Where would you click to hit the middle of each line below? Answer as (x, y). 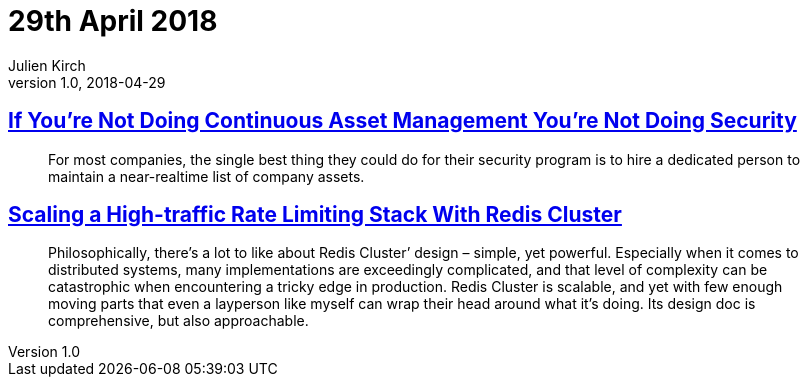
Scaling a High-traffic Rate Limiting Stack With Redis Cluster (315, 215)
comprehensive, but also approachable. (178, 321)
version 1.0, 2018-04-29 (87, 82)
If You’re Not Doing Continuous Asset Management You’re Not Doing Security (402, 121)
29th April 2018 (113, 21)
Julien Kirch (47, 65)
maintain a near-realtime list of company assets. (206, 176)
